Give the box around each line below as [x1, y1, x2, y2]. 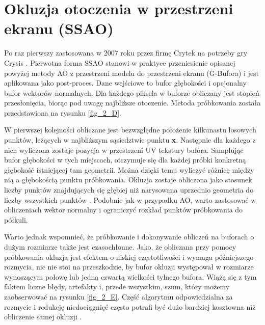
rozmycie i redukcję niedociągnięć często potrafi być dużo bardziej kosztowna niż [4, 301, 256, 312]
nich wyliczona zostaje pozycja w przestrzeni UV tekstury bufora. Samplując [4, 144, 244, 155]
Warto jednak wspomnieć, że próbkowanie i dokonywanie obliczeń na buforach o [4, 231, 254, 242]
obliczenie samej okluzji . [4, 311, 82, 322]
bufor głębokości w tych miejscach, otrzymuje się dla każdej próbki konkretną [4, 154, 246, 165]
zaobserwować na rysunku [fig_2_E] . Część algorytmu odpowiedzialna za [4, 291, 233, 302]
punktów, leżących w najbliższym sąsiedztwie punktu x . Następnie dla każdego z [4, 134, 256, 145]
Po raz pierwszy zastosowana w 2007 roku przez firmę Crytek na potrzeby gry [4, 47, 248, 58]
